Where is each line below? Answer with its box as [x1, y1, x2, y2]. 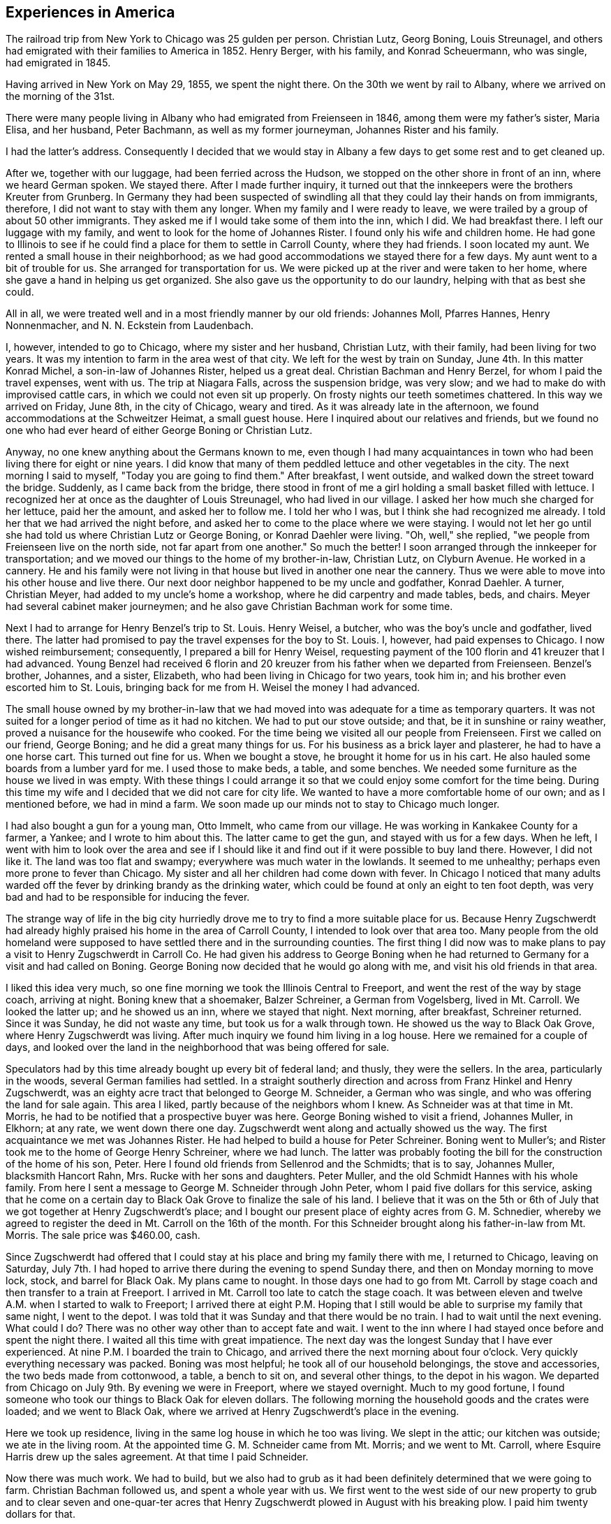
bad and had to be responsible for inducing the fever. [6, 891, 250, 903]
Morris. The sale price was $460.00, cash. [6, 1229, 200, 1242]
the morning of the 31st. [6, 90, 115, 103]
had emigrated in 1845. [6, 57, 111, 69]
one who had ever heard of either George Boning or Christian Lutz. [6, 424, 313, 437]
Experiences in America [6, 3, 175, 21]
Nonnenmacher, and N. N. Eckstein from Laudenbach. [6, 319, 253, 332]
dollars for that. [6, 1508, 75, 1521]
